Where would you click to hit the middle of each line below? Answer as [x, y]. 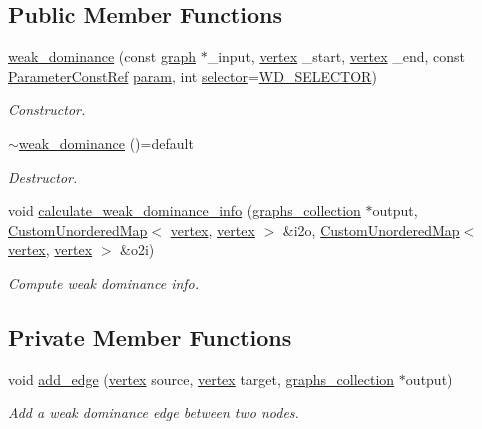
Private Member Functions [150, 336]
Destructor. [43, 176]
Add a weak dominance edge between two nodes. [153, 412]
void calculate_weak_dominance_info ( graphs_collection [184, 210]
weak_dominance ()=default [106, 142]
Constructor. [47, 109]
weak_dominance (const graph [102, 56]
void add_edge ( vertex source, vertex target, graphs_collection [201, 378]
